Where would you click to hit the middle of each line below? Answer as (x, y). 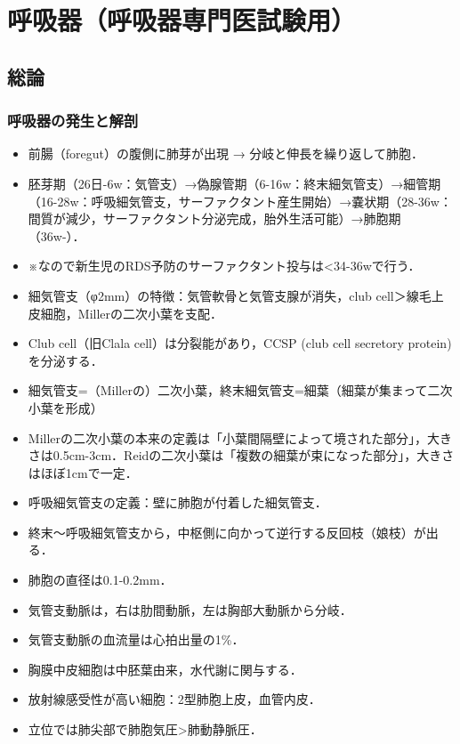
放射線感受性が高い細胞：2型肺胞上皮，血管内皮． (174, 699)
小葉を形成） (65, 407)
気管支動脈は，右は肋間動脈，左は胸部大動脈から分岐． (190, 609)
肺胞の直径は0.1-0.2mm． (100, 580)
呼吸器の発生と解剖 (73, 121)
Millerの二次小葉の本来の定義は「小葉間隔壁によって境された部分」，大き (240, 437)
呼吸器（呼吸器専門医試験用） (182, 20)
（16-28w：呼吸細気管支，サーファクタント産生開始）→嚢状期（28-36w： (240, 201)
